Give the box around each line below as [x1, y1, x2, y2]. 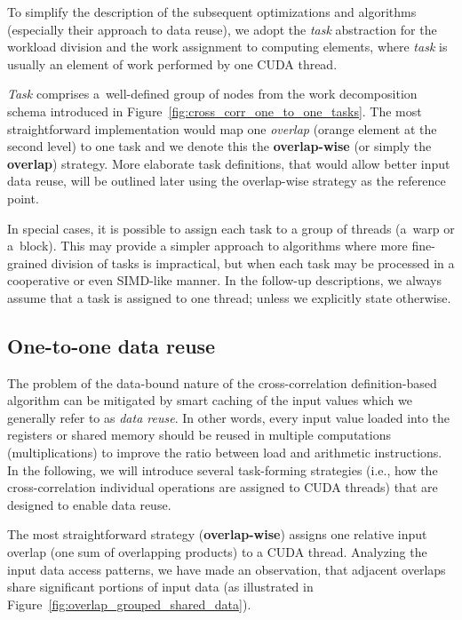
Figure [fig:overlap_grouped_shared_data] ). [7, 594, 251, 613]
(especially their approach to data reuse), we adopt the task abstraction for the [7, 20, 437, 38]
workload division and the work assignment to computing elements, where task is [7, 37, 448, 56]
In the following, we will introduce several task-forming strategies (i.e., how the [7, 460, 438, 479]
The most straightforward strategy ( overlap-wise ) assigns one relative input [7, 525, 427, 544]
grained [7, 253, 48, 272]
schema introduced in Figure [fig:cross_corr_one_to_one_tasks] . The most [7, 101, 422, 120]
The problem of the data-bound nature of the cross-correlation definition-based [7, 373, 437, 392]
